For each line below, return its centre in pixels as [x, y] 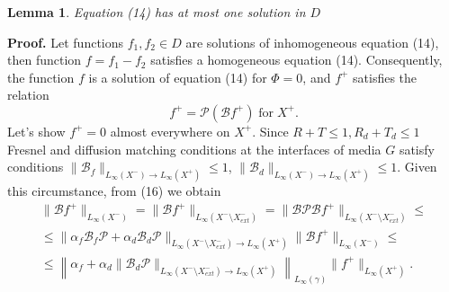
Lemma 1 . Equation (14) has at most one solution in [157, 12]
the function [41, 77]
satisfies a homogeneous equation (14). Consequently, [296, 60]
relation [28, 95]
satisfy [417, 149]
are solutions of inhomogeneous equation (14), [312, 42]
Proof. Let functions [66, 42]
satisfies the [385, 77]
